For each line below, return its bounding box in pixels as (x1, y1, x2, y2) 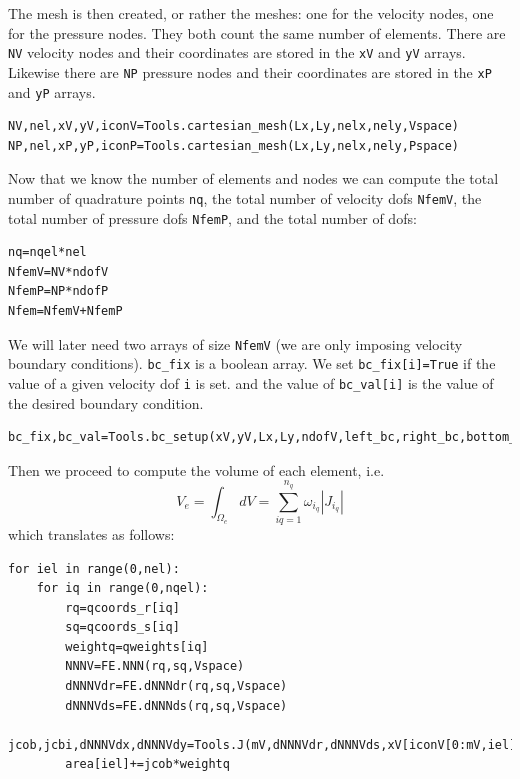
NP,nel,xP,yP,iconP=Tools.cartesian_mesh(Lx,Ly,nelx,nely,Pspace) (8, 138, 460, 153)
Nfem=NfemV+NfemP (8, 304, 123, 319)
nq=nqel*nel (8, 245, 87, 260)
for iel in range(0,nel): (8, 561, 180, 576)
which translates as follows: (8, 523, 175, 544)
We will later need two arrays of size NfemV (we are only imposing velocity (8, 333, 463, 354)
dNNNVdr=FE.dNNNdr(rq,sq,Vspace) (65, 679, 288, 694)
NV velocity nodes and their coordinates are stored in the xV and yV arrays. (8, 42, 466, 63)
